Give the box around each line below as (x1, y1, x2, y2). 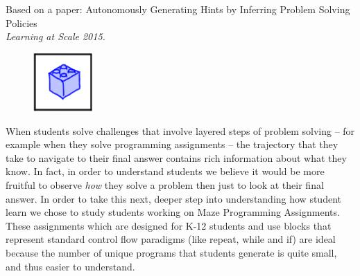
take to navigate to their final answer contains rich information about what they (6, 150, 347, 165)
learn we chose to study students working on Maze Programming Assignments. (6, 205, 340, 219)
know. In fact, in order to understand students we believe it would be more (6, 164, 325, 178)
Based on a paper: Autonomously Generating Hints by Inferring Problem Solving (6, 2, 350, 16)
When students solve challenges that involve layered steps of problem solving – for (6, 123, 355, 138)
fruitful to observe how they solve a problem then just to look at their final (6, 177, 324, 192)
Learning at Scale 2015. (6, 29, 105, 44)
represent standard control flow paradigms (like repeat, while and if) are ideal (6, 232, 336, 246)
